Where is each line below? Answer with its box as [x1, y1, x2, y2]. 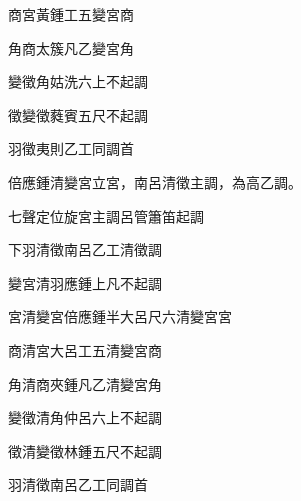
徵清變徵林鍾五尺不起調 [8, 440, 162, 461]
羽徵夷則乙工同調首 [8, 138, 134, 159]
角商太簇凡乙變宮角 [8, 37, 134, 58]
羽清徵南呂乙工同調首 [8, 474, 148, 495]
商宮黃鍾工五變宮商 [8, 4, 134, 24]
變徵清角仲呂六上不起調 [8, 407, 162, 428]
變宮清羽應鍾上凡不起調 [8, 272, 162, 293]
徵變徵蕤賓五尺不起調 [8, 104, 148, 125]
